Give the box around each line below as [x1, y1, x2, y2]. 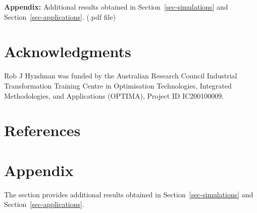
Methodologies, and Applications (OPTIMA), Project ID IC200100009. [4, 90, 224, 101]
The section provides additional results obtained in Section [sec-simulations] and [4, 189, 253, 199]
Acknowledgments [4, 41, 131, 62]
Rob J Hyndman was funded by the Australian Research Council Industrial [4, 70, 237, 81]
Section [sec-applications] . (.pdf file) [4, 11, 116, 22]
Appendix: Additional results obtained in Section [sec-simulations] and [4, 2, 228, 12]
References [4, 120, 81, 141]
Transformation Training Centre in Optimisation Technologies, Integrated [4, 80, 232, 91]
